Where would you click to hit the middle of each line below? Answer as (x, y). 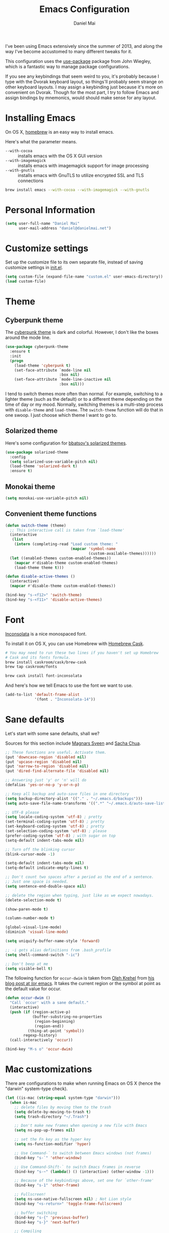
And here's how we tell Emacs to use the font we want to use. (69, 685)
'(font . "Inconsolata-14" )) (65, 699)
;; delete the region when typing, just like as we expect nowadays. (80, 895)
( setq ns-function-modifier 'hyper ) (53, 1144)
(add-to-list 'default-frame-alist (43, 695)
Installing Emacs (40, 118)
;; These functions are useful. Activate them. (56, 752)
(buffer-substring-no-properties (67, 1017)
